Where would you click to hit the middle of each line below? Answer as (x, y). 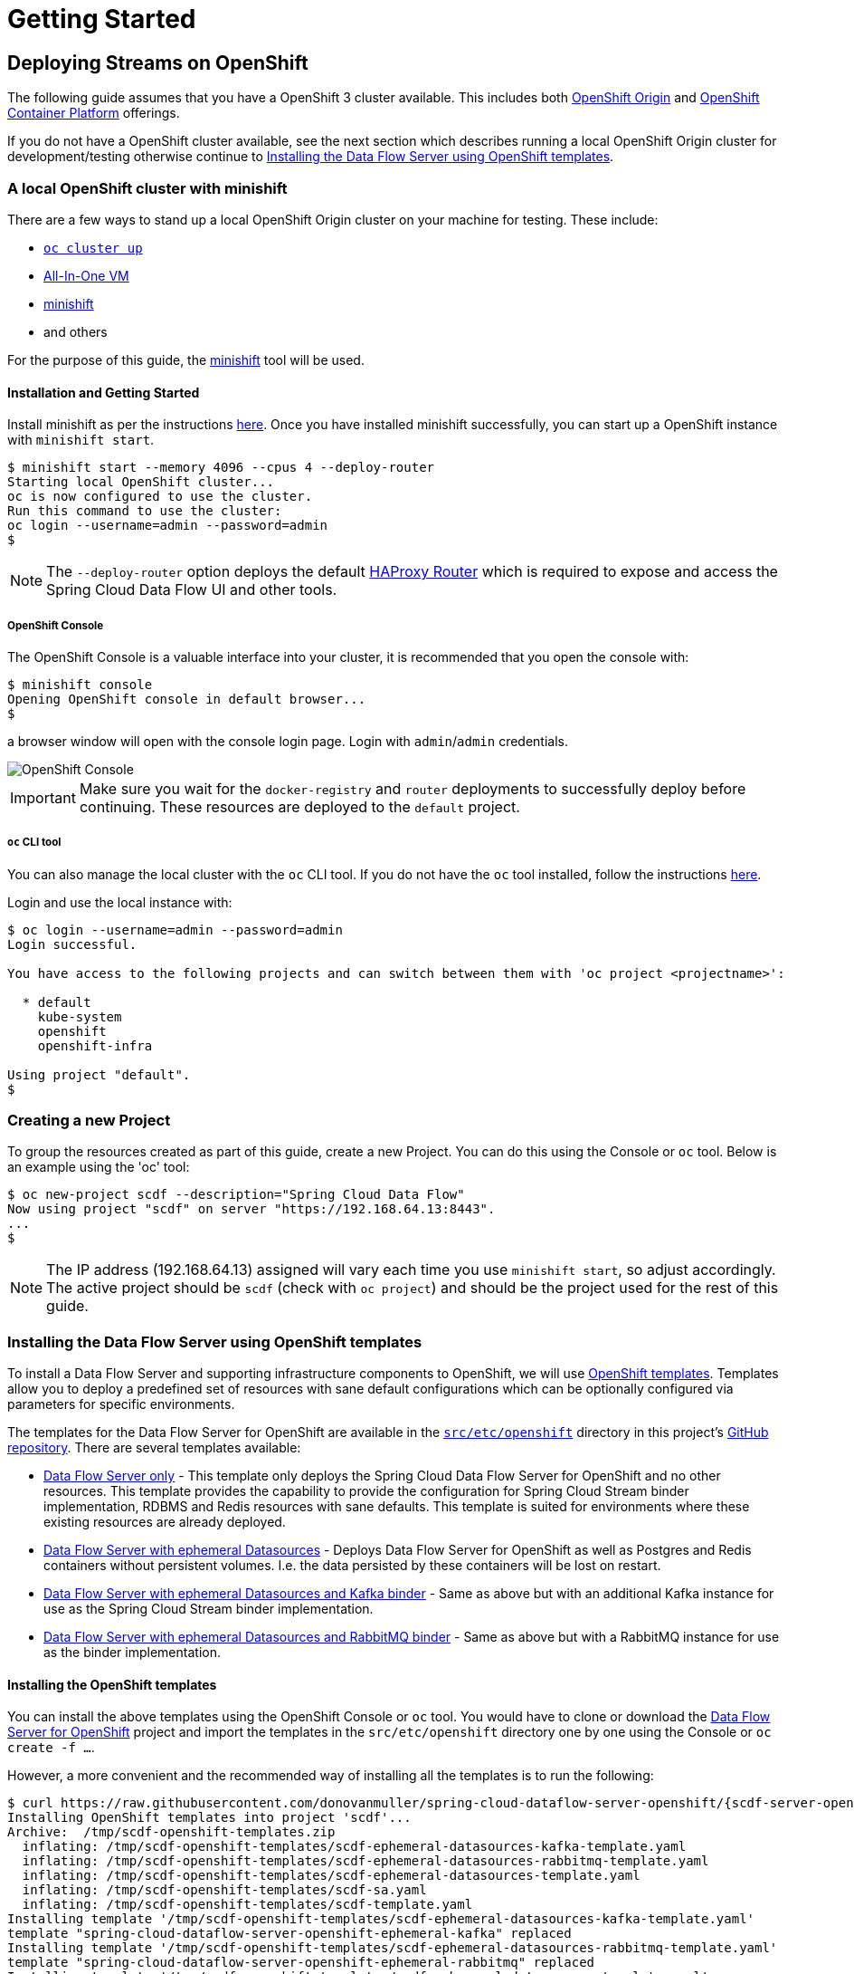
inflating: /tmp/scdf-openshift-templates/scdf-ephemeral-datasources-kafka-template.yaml (354, 1847)
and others (76, 331)
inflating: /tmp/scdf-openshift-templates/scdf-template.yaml (247, 1905)
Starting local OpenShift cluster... (141, 482)
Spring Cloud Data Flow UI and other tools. (192, 590)
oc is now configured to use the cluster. (160, 497)
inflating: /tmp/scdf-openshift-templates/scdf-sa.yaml (224, 1890)
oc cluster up (93, 248)
